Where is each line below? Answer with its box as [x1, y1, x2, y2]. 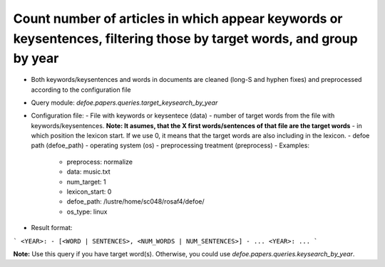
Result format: [31, 224, 73, 232]
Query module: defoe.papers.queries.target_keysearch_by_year [31, 98, 218, 107]
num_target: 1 [66, 177, 106, 186]
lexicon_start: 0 [66, 187, 112, 196]
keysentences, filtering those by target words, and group [13, 31, 358, 46]
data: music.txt [66, 167, 111, 176]
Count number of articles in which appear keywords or [13, 11, 343, 26]
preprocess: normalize [66, 157, 133, 166]
